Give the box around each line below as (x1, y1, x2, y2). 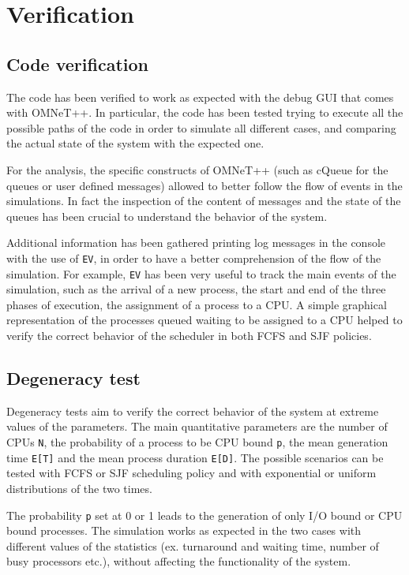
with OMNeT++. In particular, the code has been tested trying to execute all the (6, 104, 403, 121)
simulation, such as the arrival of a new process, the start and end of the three (6, 281, 386, 297)
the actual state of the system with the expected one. (6, 135, 265, 151)
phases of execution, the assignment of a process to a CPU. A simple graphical (6, 296, 387, 312)
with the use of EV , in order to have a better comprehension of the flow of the (6, 249, 381, 266)
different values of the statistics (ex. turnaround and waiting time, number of (6, 537, 379, 554)
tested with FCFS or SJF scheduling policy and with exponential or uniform (6, 465, 377, 481)
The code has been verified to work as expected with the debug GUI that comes (6, 88, 394, 105)
